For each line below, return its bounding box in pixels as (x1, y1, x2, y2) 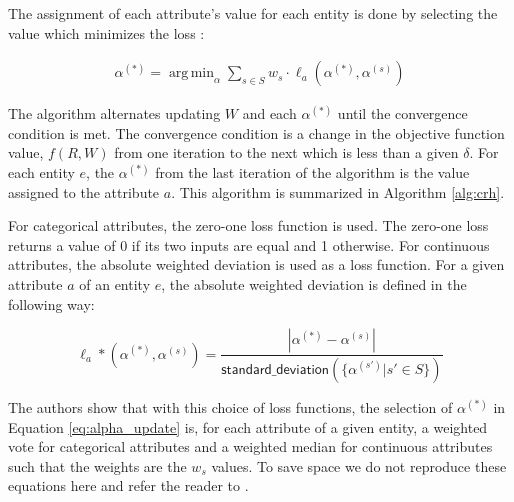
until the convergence (337, 103, 468, 124)
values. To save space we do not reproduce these (211, 455, 507, 476)
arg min (168, 66, 215, 81)
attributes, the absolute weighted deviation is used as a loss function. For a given (8, 254, 505, 275)
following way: (8, 293, 95, 314)
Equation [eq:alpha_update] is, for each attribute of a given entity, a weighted (8, 416, 488, 437)
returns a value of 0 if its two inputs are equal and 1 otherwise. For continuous (8, 234, 490, 255)
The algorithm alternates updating (8, 103, 221, 124)
